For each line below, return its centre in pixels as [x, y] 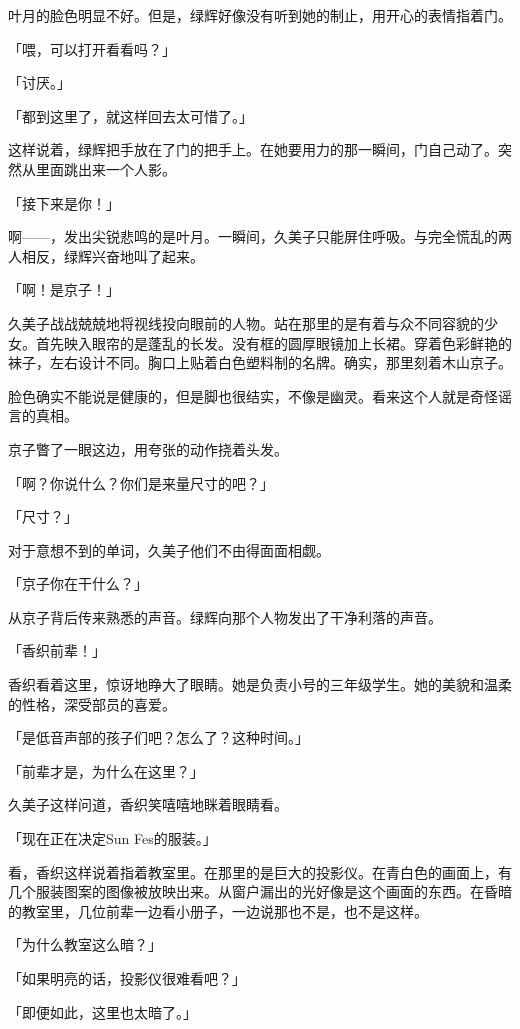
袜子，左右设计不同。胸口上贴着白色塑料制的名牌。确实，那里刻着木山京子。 [260, 362]
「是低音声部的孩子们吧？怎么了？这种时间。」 [158, 737]
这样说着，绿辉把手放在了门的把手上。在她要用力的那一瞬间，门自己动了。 [253, 149]
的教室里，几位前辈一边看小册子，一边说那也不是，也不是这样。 [218, 910]
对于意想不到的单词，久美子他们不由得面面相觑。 [169, 549]
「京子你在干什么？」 [78, 583]
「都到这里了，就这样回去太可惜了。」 [130, 115]
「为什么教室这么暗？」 [85, 944]
